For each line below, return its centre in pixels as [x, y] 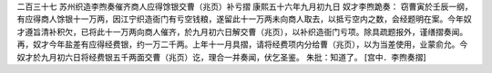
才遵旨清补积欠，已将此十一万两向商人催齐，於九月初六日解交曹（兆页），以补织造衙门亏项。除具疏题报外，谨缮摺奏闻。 [242, 32]
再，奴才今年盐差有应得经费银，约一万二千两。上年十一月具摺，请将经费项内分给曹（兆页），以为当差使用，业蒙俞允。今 [242, 44]
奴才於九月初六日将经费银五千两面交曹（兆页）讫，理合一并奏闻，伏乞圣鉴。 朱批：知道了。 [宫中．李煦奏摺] [222, 57]
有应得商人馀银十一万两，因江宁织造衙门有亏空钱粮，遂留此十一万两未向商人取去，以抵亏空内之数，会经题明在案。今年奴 [244, 19]
